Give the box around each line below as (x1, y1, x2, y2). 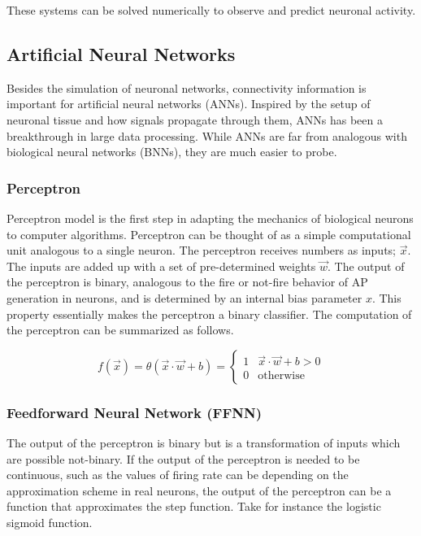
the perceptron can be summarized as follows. (7, 321, 234, 338)
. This (371, 289, 401, 306)
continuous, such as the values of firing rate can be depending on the (7, 466, 349, 483)
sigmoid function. (7, 513, 93, 530)
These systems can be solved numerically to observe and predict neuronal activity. (7, 2, 416, 18)
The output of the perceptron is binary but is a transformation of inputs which (7, 434, 401, 451)
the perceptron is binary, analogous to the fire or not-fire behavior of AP (7, 273, 368, 290)
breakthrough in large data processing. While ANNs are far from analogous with (7, 127, 407, 144)
